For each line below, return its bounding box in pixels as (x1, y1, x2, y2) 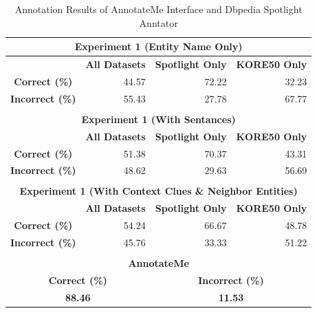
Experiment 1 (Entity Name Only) (74, 39, 243, 54)
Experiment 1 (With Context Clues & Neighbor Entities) (19, 184, 298, 198)
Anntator (139, 15, 178, 30)
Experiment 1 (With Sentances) (81, 111, 236, 126)
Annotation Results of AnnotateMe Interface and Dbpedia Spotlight (14, 2, 303, 16)
